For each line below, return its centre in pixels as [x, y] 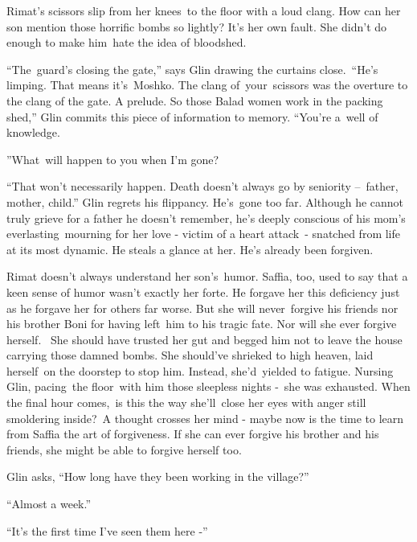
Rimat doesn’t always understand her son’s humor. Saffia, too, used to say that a [207, 276]
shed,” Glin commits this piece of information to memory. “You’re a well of [192, 116]
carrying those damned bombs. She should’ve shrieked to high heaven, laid [190, 355]
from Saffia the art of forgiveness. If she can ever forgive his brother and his [193, 434]
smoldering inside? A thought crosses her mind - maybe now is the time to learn [205, 418]
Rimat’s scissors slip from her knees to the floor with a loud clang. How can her [204, 10]
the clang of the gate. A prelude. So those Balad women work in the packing [195, 100]
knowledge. [33, 132]
